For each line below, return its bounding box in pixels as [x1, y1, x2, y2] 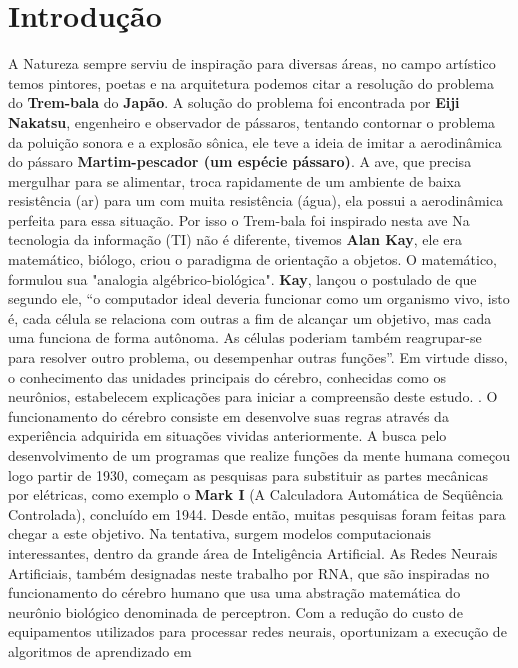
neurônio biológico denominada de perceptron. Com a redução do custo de [8, 601, 463, 622]
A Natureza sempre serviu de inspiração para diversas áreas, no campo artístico [8, 53, 496, 74]
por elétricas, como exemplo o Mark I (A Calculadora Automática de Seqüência [8, 484, 503, 505]
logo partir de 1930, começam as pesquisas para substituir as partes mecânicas [8, 464, 488, 485]
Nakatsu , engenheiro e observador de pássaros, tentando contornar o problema [8, 111, 496, 132]
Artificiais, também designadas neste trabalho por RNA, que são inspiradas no [8, 562, 490, 583]
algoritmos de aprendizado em [8, 640, 192, 661]
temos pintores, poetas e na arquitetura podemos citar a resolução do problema [8, 72, 494, 93]
